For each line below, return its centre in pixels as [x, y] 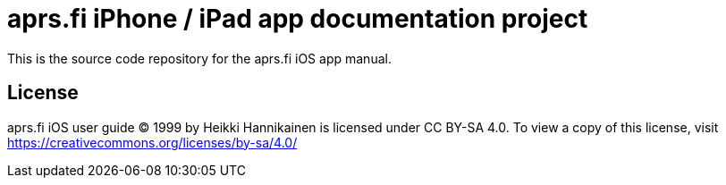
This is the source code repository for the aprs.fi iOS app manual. [199, 58]
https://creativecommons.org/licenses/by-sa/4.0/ [152, 142]
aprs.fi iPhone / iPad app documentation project [298, 19]
